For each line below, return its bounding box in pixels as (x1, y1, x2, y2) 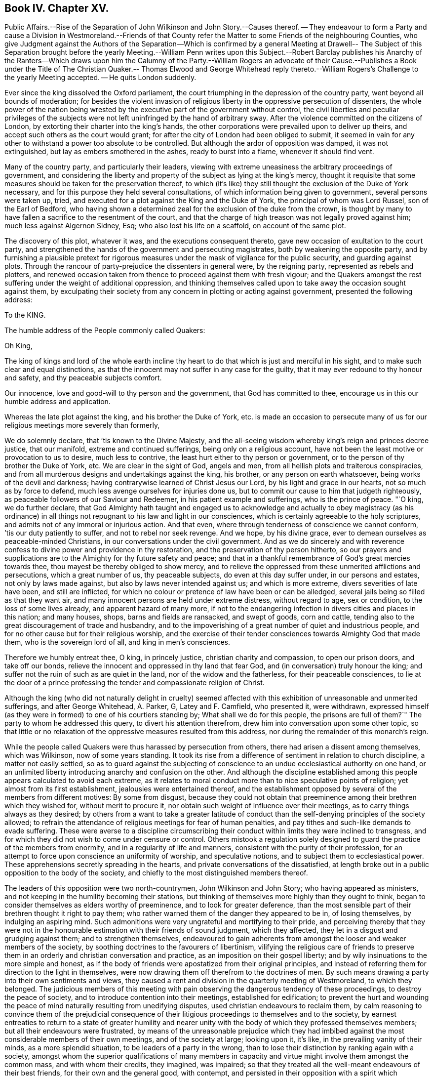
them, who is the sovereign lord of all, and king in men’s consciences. (4, 638, 231, 647)
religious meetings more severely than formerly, (4, 421, 160, 430)
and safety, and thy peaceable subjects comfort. (4, 373, 162, 382)
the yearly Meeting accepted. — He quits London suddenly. (4, 73, 197, 82)
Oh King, (4, 341, 33, 350)
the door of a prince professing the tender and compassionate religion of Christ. (4, 678, 265, 687)
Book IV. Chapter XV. (4, 2, 109, 14)
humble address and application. (4, 397, 111, 406)
